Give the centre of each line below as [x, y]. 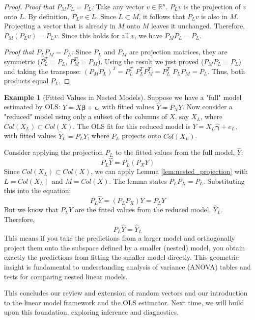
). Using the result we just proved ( [151, 61]
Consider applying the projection [54, 152]
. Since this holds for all [93, 35]
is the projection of [212, 6]
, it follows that [162, 16]
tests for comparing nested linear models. [66, 276]
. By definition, [47, 16]
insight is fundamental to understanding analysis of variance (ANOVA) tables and [127, 267]
